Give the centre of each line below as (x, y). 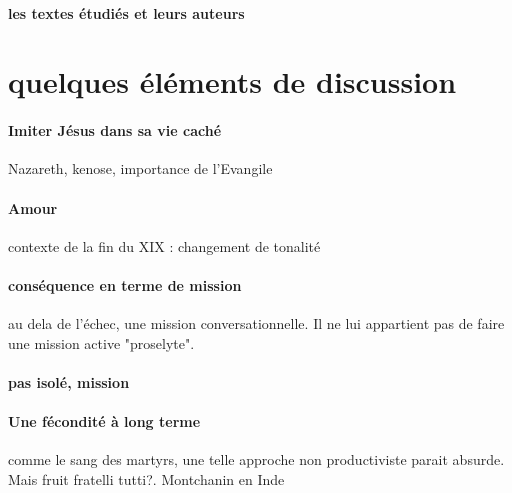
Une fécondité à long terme (104, 421)
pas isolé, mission (69, 381)
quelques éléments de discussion (232, 81)
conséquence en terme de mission (125, 284)
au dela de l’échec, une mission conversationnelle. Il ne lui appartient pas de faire (256, 323)
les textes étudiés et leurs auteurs (126, 12)
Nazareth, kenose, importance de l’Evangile (140, 168)
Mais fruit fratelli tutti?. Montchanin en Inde (146, 478)
